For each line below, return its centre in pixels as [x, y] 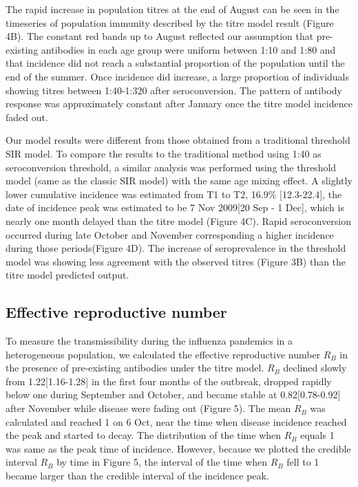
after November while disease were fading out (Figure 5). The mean [148, 408]
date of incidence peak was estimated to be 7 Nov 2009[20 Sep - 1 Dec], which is [175, 207]
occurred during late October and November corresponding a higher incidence [170, 234]
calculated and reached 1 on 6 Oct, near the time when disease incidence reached [176, 421]
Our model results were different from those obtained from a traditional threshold [178, 140]
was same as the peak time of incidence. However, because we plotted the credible [178, 448]
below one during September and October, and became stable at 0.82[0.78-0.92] [173, 394]
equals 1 [317, 435]
